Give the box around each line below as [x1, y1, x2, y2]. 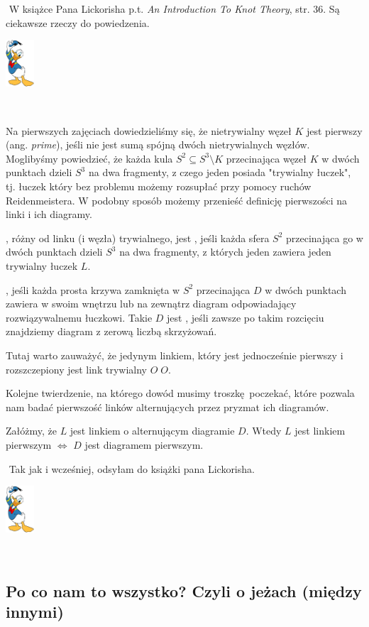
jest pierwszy [306, 123, 363, 138]
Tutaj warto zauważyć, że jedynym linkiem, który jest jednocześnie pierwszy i [6, 347, 343, 362]
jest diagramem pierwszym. [84, 437, 204, 452]
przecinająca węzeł [226, 151, 307, 165]
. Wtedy [246, 423, 282, 438]
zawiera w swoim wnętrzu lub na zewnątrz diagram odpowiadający [6, 296, 297, 311]
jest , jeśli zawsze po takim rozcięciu [167, 310, 324, 325]
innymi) [6, 601, 64, 623]
